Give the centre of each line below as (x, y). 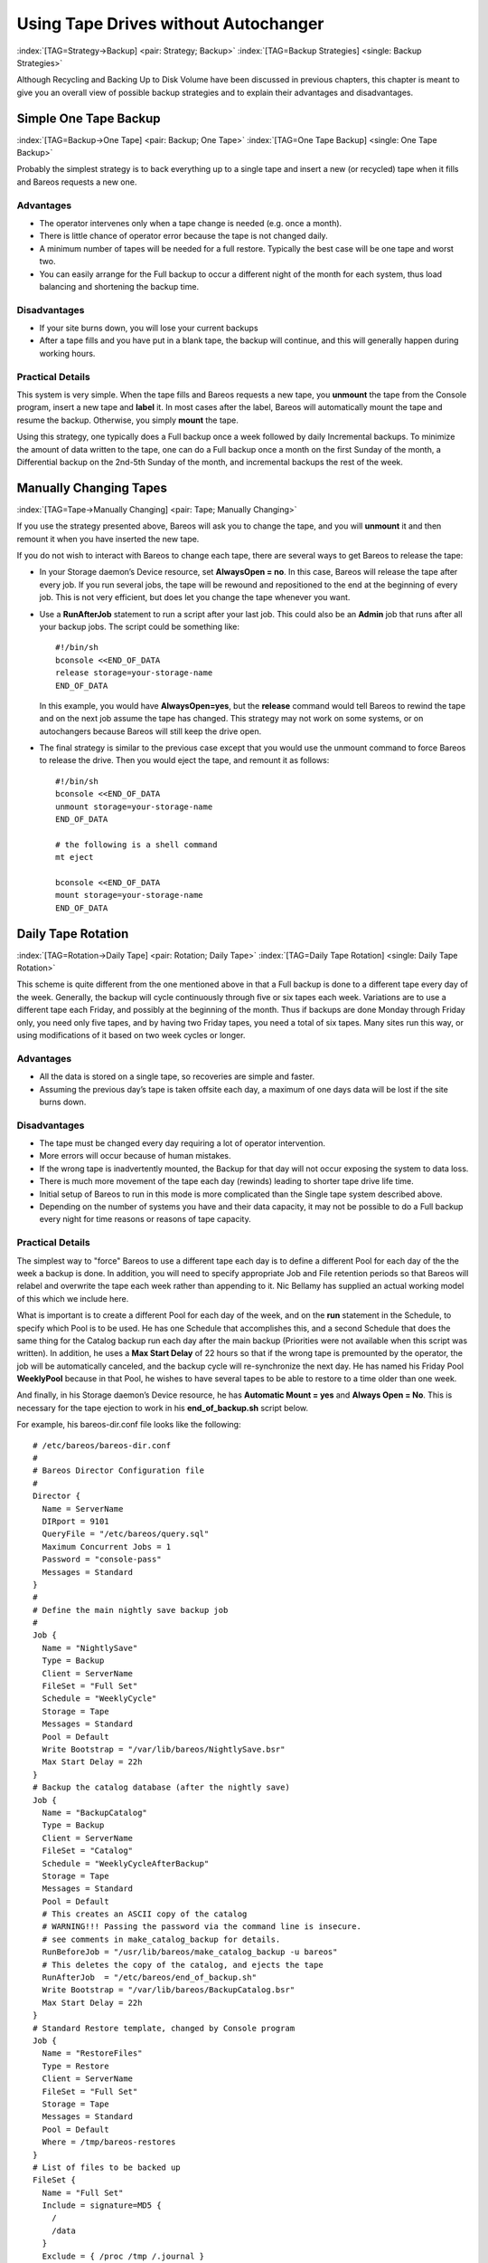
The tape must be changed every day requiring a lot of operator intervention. (182, 1143)
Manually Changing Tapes (92, 487)
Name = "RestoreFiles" (92, 2053)
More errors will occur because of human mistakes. (135, 1156)
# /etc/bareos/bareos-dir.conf (102, 1445)
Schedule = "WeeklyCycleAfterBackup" (126, 1863)
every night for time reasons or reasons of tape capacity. (145, 1219)
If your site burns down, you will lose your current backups (149, 328)
